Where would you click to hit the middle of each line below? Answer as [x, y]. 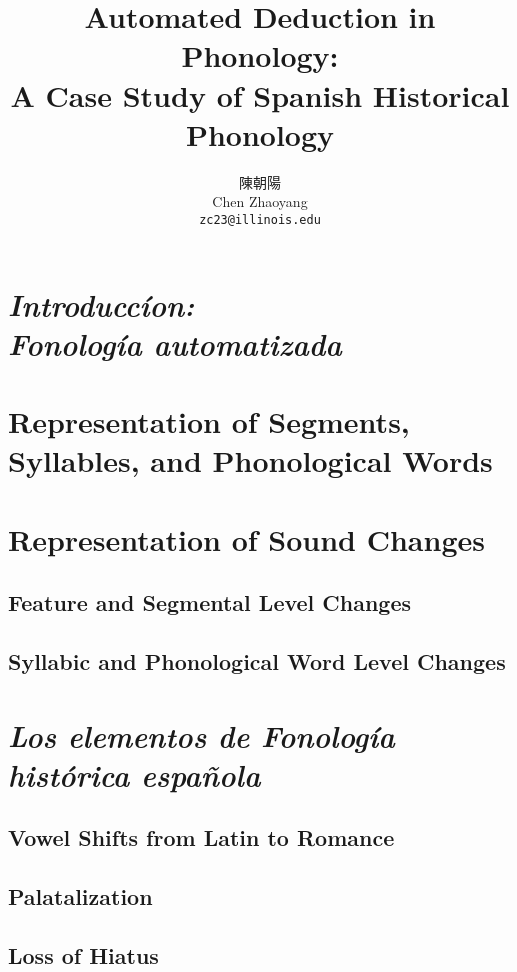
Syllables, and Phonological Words [250, 460]
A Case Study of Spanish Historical [260, 94]
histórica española [134, 774]
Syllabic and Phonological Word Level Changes [257, 661]
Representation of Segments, [209, 421]
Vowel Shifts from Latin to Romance [201, 837]
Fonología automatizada [175, 343]
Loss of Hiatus [83, 954]
